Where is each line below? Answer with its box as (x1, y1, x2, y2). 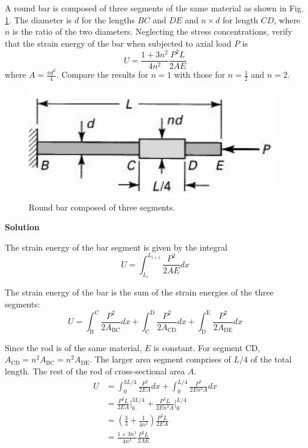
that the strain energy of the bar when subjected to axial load (5, 36, 232, 49)
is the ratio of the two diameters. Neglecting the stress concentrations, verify (13, 25, 292, 38)
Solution (5, 221, 40, 233)
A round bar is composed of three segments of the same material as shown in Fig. (5, 2, 304, 14)
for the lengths (81, 13, 135, 26)
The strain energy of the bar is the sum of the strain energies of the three (5, 286, 274, 298)
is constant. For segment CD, (153, 341, 260, 353)
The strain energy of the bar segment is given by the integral (5, 240, 227, 253)
